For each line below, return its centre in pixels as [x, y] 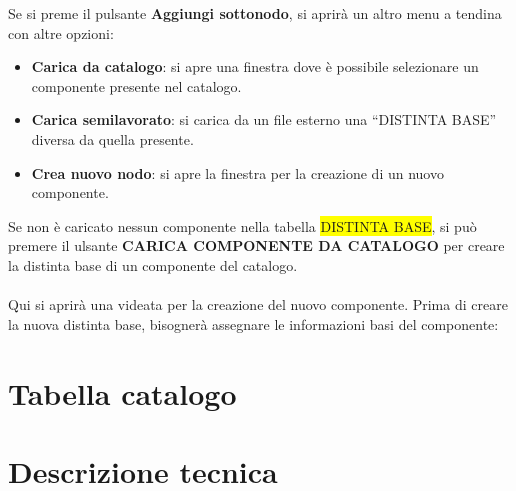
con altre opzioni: [61, 32]
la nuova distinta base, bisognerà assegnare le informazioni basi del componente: [253, 323]
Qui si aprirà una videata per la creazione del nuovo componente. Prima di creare [258, 304]
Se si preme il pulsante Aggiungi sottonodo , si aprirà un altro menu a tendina [255, 13]
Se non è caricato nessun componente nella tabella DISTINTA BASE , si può [242, 225]
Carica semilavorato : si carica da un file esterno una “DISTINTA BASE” [264, 119]
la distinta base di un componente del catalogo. [153, 264]
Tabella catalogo [122, 392]
